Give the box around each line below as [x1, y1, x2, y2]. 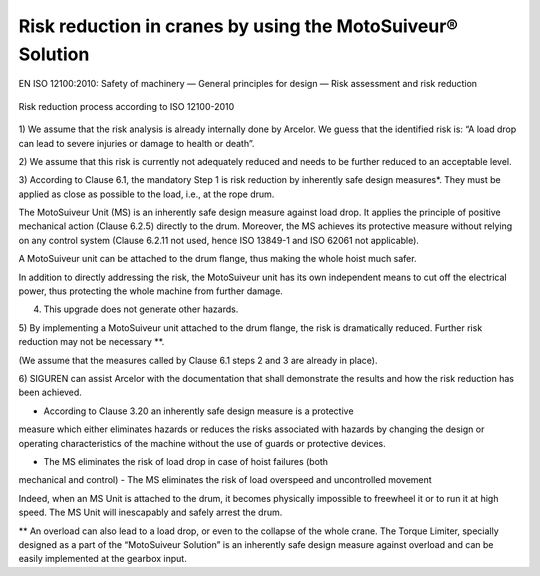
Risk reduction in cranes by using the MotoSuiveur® [18, 15, 459, 37]
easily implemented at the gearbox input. [18, 553, 187, 565]
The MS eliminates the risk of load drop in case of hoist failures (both [43, 455, 329, 467]
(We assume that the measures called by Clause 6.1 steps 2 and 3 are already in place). [18, 354, 378, 366]
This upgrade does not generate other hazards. [43, 303, 239, 315]
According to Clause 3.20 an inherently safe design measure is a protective [43, 405, 354, 417]
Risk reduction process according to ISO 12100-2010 [18, 100, 235, 112]
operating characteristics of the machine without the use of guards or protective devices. [18, 437, 386, 449]
